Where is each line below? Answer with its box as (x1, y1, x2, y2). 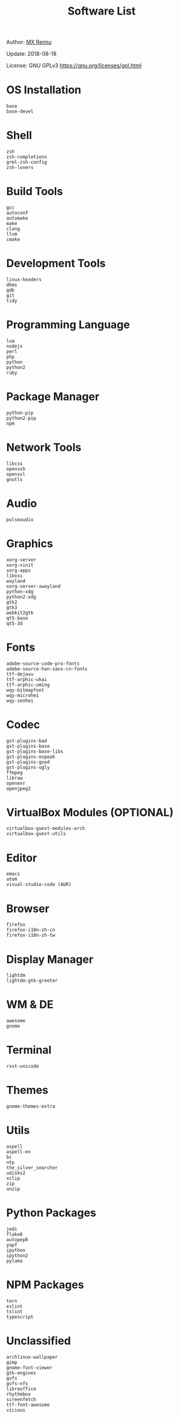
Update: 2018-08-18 (6, 50, 57, 58)
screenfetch (6, 1396, 36, 1402)
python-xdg (6, 588, 34, 594)
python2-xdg (6, 594, 36, 600)
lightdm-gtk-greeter (6, 977, 59, 984)
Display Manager (6, 953, 94, 966)
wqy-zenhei (6, 697, 34, 704)
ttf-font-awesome (6, 1402, 50, 1408)
